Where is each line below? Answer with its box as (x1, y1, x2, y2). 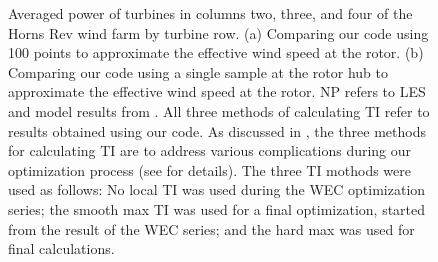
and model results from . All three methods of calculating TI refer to (8, 100, 430, 121)
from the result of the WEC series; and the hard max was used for (8, 218, 415, 239)
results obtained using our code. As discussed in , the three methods (8, 120, 426, 141)
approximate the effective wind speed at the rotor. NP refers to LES (8, 81, 426, 102)
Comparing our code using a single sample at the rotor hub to (8, 61, 388, 82)
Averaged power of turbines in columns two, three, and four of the (8, 3, 413, 23)
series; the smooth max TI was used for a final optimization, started (8, 198, 426, 219)
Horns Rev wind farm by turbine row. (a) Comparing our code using (8, 22, 429, 43)
